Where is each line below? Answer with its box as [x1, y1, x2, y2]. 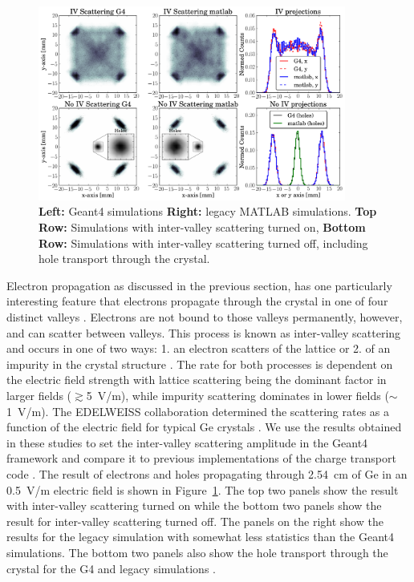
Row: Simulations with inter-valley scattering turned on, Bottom [39, 219, 366, 236]
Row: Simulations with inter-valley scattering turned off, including [39, 234, 368, 251]
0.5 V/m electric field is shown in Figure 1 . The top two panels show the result [6, 481, 399, 498]
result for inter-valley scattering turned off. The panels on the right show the [6, 512, 384, 529]
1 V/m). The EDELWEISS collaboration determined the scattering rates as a [6, 402, 389, 419]
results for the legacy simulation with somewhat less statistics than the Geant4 [6, 528, 395, 545]
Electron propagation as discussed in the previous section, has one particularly [6, 277, 392, 293]
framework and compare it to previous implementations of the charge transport [6, 450, 396, 467]
